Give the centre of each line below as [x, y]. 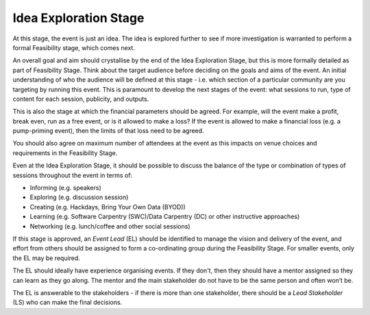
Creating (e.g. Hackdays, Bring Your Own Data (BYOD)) [108, 207]
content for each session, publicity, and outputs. [81, 99]
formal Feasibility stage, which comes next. [74, 47]
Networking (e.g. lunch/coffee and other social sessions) [110, 226]
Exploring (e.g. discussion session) [79, 197]
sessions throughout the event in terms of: [73, 175]
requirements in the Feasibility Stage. [65, 153]
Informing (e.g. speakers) [66, 188]
